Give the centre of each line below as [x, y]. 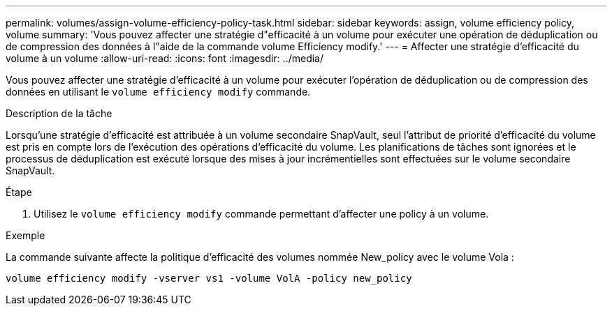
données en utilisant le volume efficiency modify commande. [158, 92]
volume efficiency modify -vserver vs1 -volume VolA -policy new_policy [209, 278]
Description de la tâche [59, 113]
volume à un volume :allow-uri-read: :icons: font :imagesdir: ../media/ [165, 58]
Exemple [25, 235]
